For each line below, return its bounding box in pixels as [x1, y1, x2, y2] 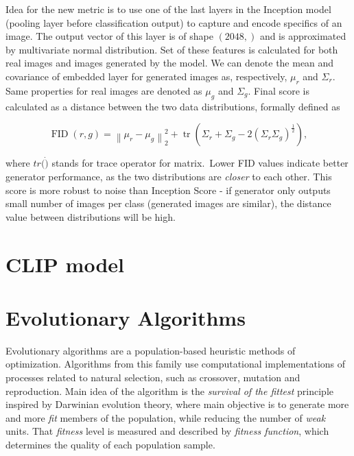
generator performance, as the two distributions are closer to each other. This [5, 169, 332, 183]
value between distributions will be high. [5, 209, 176, 224]
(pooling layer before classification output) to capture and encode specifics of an [5, 15, 342, 29]
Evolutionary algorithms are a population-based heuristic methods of [5, 343, 296, 357]
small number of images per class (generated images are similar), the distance [5, 196, 331, 211]
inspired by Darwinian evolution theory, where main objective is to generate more [5, 397, 349, 411]
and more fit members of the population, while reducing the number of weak [5, 410, 326, 424]
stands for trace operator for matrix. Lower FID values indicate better [51, 156, 349, 170]
